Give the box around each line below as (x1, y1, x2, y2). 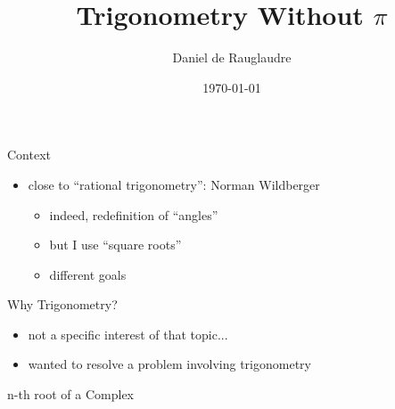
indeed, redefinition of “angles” (49, 205, 218, 224)
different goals (49, 265, 127, 283)
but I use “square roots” (49, 235, 182, 254)
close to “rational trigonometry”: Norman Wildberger (28, 175, 320, 193)
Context (7, 145, 51, 164)
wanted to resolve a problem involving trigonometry (28, 355, 311, 373)
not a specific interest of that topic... (28, 324, 228, 343)
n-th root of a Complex (7, 385, 134, 404)
